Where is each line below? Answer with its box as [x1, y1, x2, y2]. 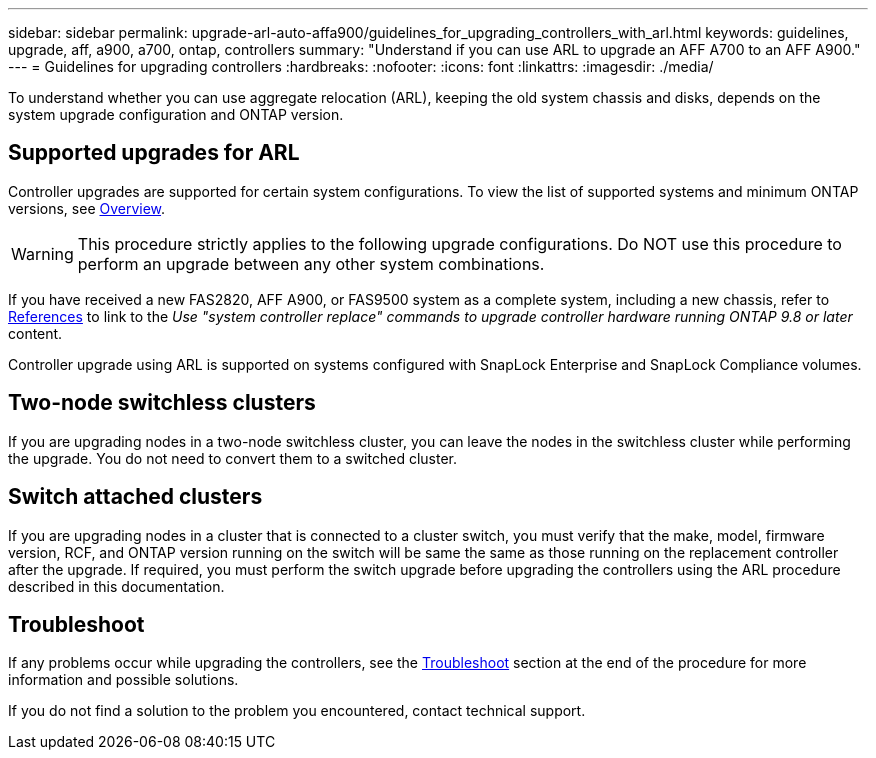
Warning [11, 243, 74, 264]
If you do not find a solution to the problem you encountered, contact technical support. [8, 702, 586, 720]
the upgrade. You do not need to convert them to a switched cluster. [8, 449, 457, 467]
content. [8, 324, 63, 342]
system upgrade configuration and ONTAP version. [8, 106, 344, 123]
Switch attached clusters [8, 484, 263, 510]
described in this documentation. [8, 577, 225, 595]
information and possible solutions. [8, 671, 239, 689]
